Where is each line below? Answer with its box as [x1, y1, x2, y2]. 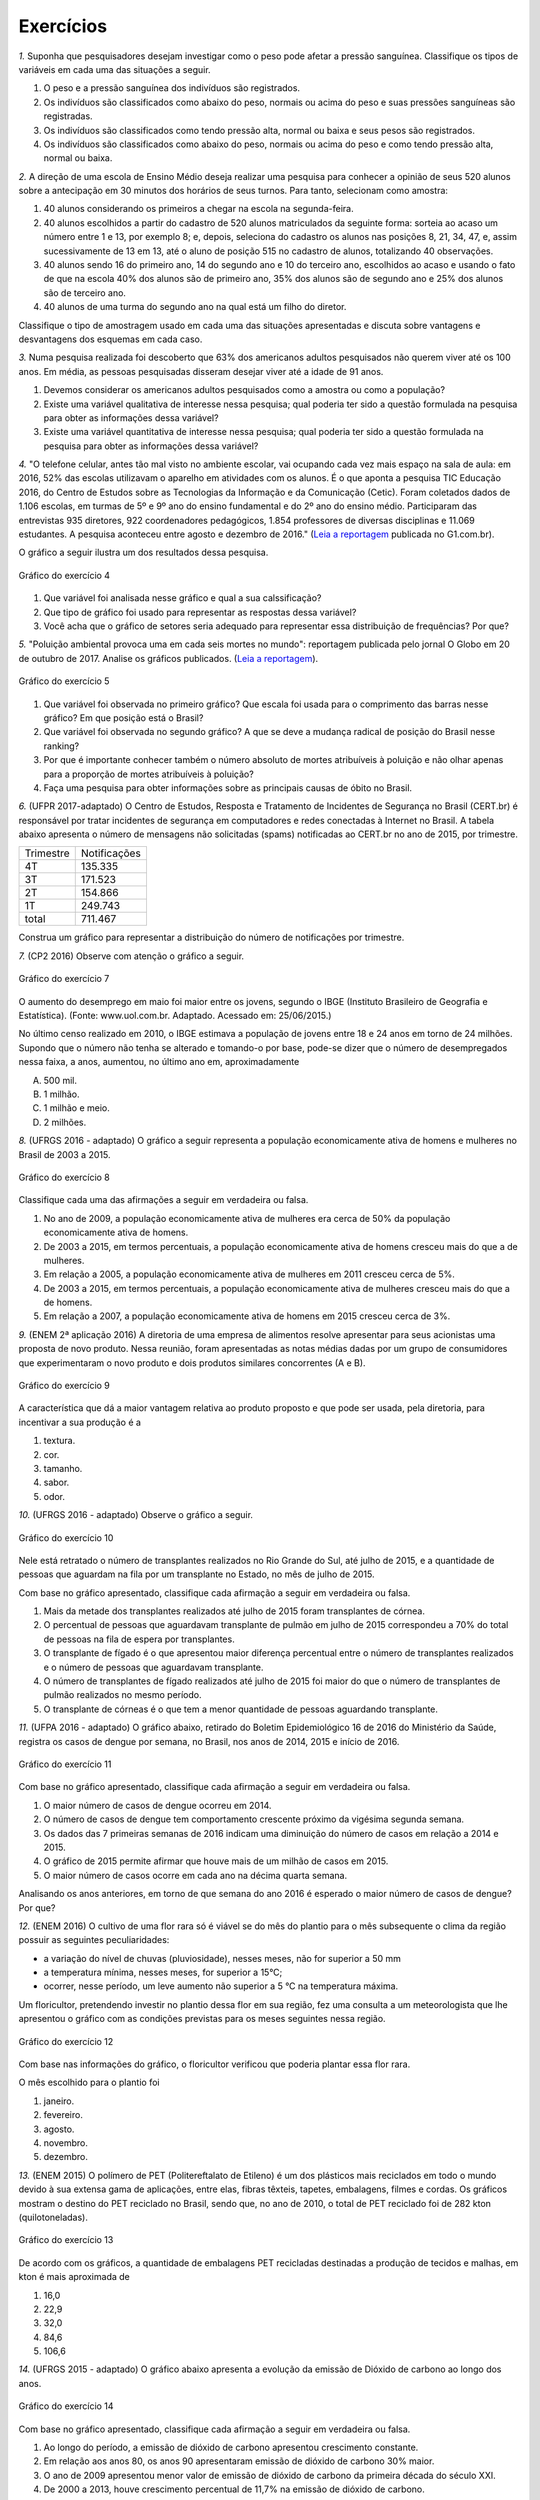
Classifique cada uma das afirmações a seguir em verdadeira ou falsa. [18, 1194, 309, 1206]
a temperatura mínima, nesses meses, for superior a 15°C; [43, 1966, 283, 1979]
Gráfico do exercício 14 [18, 2400, 114, 2412]
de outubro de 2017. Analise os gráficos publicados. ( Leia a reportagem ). [18, 652, 319, 664]
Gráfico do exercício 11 [18, 1758, 112, 1770]
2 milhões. [43, 1116, 87, 1128]
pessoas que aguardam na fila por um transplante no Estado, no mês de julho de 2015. [18, 1568, 375, 1580]
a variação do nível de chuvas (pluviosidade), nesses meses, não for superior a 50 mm [43, 1952, 402, 1964]
